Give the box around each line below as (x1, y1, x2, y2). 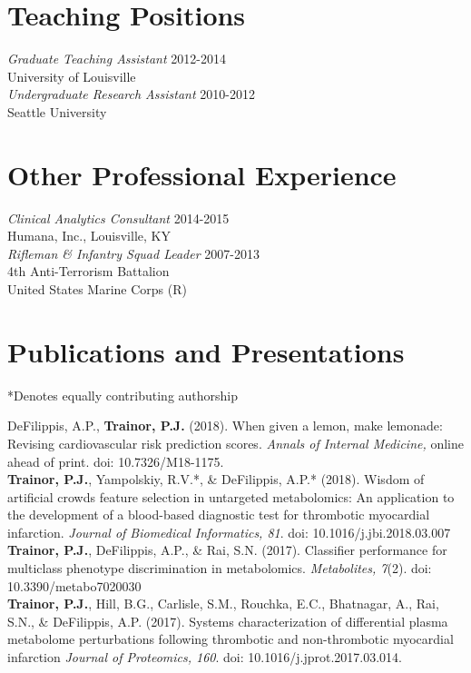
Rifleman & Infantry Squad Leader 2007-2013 (7, 243, 260, 262)
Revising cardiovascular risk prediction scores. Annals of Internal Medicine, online (7, 433, 465, 452)
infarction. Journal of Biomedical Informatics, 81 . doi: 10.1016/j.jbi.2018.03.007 (7, 522, 451, 541)
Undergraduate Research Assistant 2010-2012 (7, 84, 255, 104)
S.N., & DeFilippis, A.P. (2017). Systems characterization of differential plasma (7, 611, 448, 630)
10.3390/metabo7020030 (7, 576, 142, 595)
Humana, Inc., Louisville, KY (7, 226, 171, 245)
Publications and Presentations (7, 332, 405, 370)
